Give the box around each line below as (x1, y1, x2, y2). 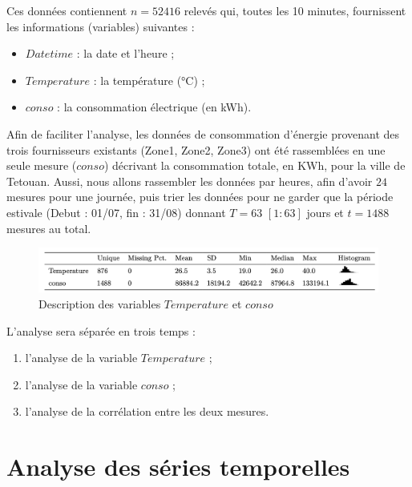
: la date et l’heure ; (76, 45, 175, 62)
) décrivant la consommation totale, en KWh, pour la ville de (103, 157, 406, 174)
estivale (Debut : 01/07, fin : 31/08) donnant (6, 203, 226, 220)
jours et (306, 203, 344, 220)
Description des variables (38, 296, 161, 312)
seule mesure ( (6, 157, 77, 174)
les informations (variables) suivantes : (6, 18, 195, 34)
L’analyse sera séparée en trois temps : (6, 322, 196, 339)
